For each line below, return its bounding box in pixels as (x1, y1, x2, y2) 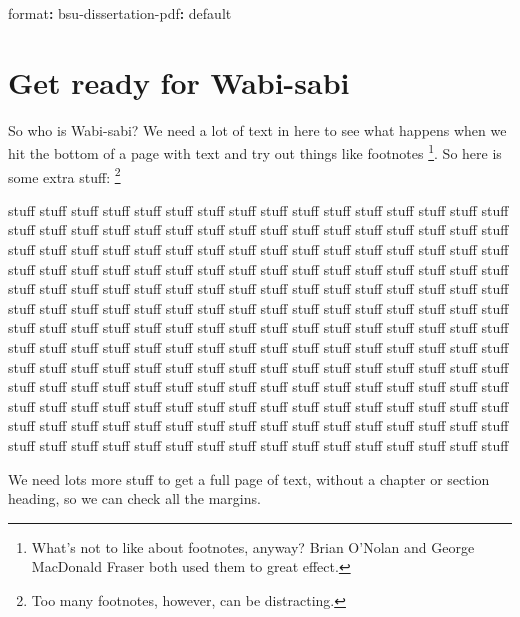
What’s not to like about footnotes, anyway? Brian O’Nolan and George (31, 536, 475, 557)
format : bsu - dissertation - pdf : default (8, 3, 232, 23)
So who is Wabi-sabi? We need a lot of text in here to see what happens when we (8, 119, 507, 140)
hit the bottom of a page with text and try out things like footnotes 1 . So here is (8, 140, 502, 163)
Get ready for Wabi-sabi (8, 61, 350, 102)
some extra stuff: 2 (8, 163, 121, 187)
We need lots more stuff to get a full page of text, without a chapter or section (8, 468, 490, 489)
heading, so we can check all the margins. (8, 488, 261, 509)
